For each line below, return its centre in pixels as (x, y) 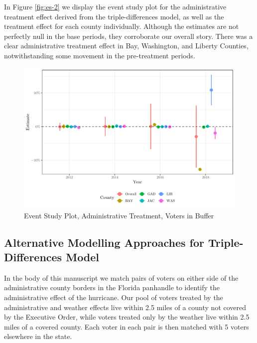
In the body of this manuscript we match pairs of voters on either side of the (121, 277)
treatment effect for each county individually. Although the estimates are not (122, 26)
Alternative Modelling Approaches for (104, 242)
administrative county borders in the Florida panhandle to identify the (112, 287)
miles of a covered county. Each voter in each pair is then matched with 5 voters (127, 326)
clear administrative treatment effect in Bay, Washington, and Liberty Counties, (126, 46)
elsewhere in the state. (38, 336)
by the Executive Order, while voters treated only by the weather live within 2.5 (127, 317)
